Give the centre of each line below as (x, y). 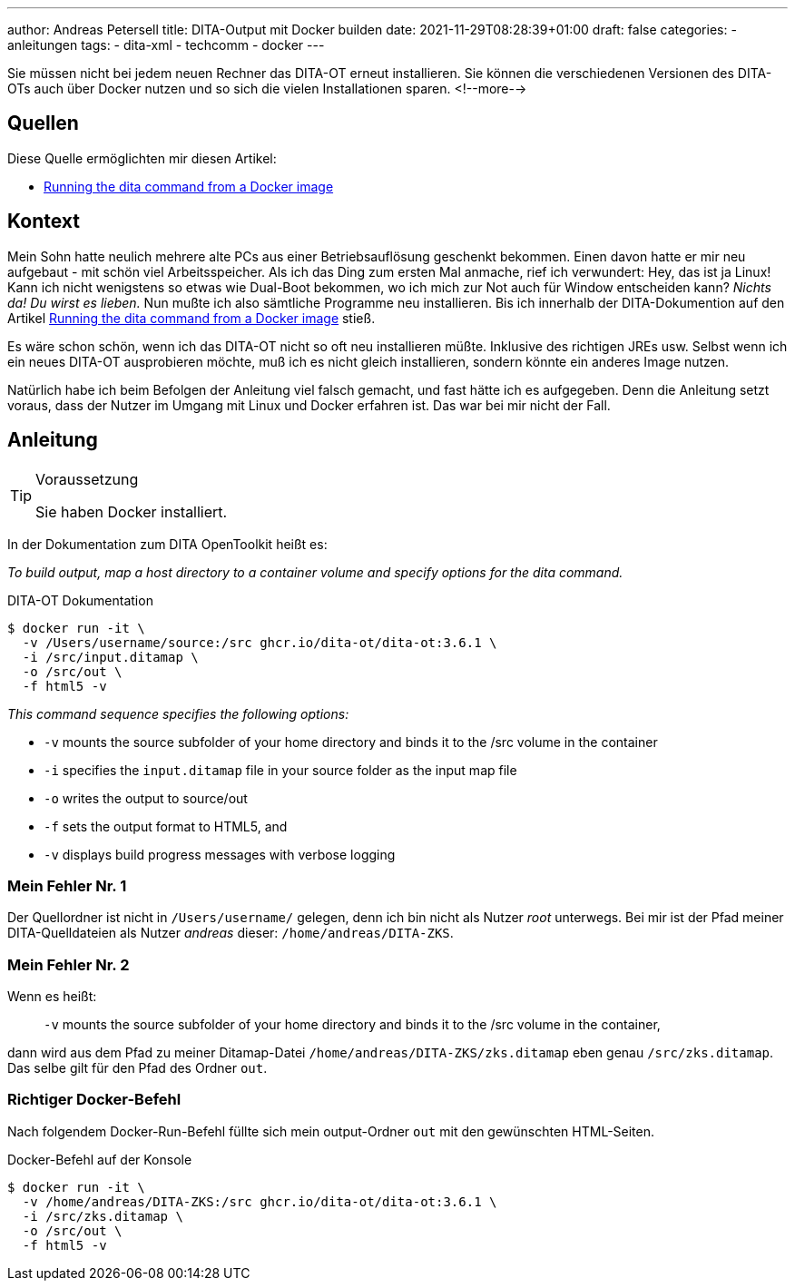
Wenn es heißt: (52, 997)
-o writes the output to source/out (146, 798)
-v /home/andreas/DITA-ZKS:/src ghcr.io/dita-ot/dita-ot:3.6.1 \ (260, 1201)
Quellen (43, 123)
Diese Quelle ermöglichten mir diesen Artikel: (142, 158)
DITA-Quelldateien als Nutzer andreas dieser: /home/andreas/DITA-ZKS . (231, 933)
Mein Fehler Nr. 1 (67, 885)
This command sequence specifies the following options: (178, 713)
